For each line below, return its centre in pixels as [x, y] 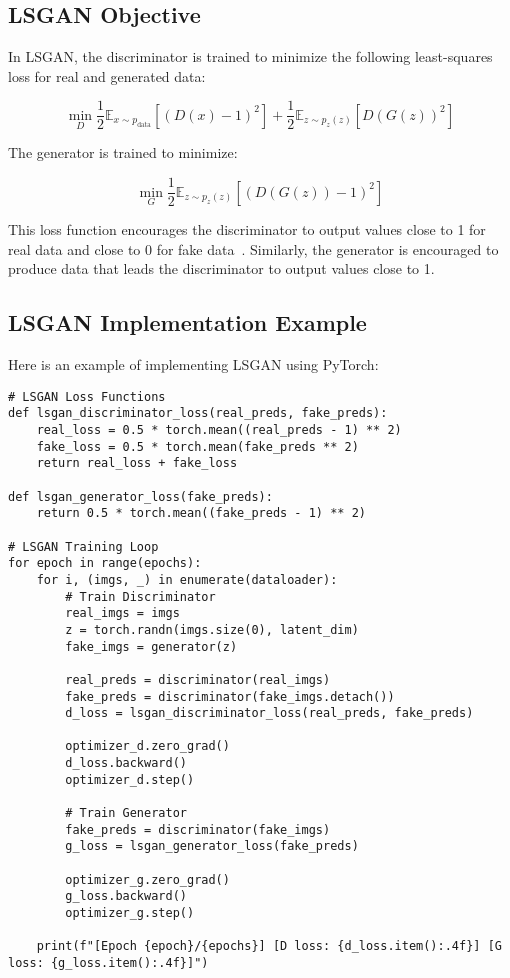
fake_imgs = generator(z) [151, 646]
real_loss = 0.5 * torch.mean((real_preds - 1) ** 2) [219, 430]
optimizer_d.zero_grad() [147, 746]
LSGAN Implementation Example [187, 322]
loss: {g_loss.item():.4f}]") [108, 963]
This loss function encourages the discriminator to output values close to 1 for [247, 229]
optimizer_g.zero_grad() [147, 879]
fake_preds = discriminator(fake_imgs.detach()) [230, 696]
